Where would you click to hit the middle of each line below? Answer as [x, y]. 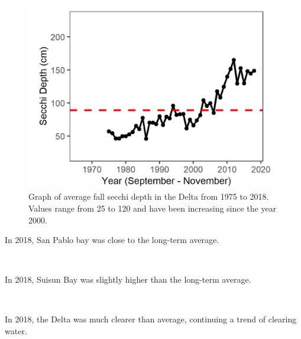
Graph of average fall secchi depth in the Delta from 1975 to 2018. [149, 196]
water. [16, 331]
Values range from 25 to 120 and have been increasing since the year [153, 208]
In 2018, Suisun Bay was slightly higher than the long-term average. [128, 279]
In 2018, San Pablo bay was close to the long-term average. [112, 240]
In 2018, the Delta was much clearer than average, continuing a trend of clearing [151, 319]
